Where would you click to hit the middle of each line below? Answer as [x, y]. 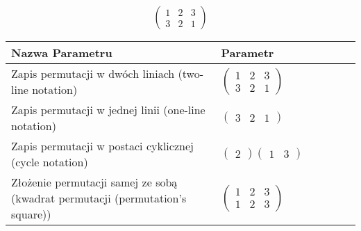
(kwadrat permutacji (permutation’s [99, 198]
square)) [31, 214]
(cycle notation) [50, 162]
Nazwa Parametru [62, 53]
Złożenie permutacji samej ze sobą [94, 182]
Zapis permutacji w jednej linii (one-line [108, 110]
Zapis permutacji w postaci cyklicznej [102, 146]
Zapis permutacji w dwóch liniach [93, 74]
